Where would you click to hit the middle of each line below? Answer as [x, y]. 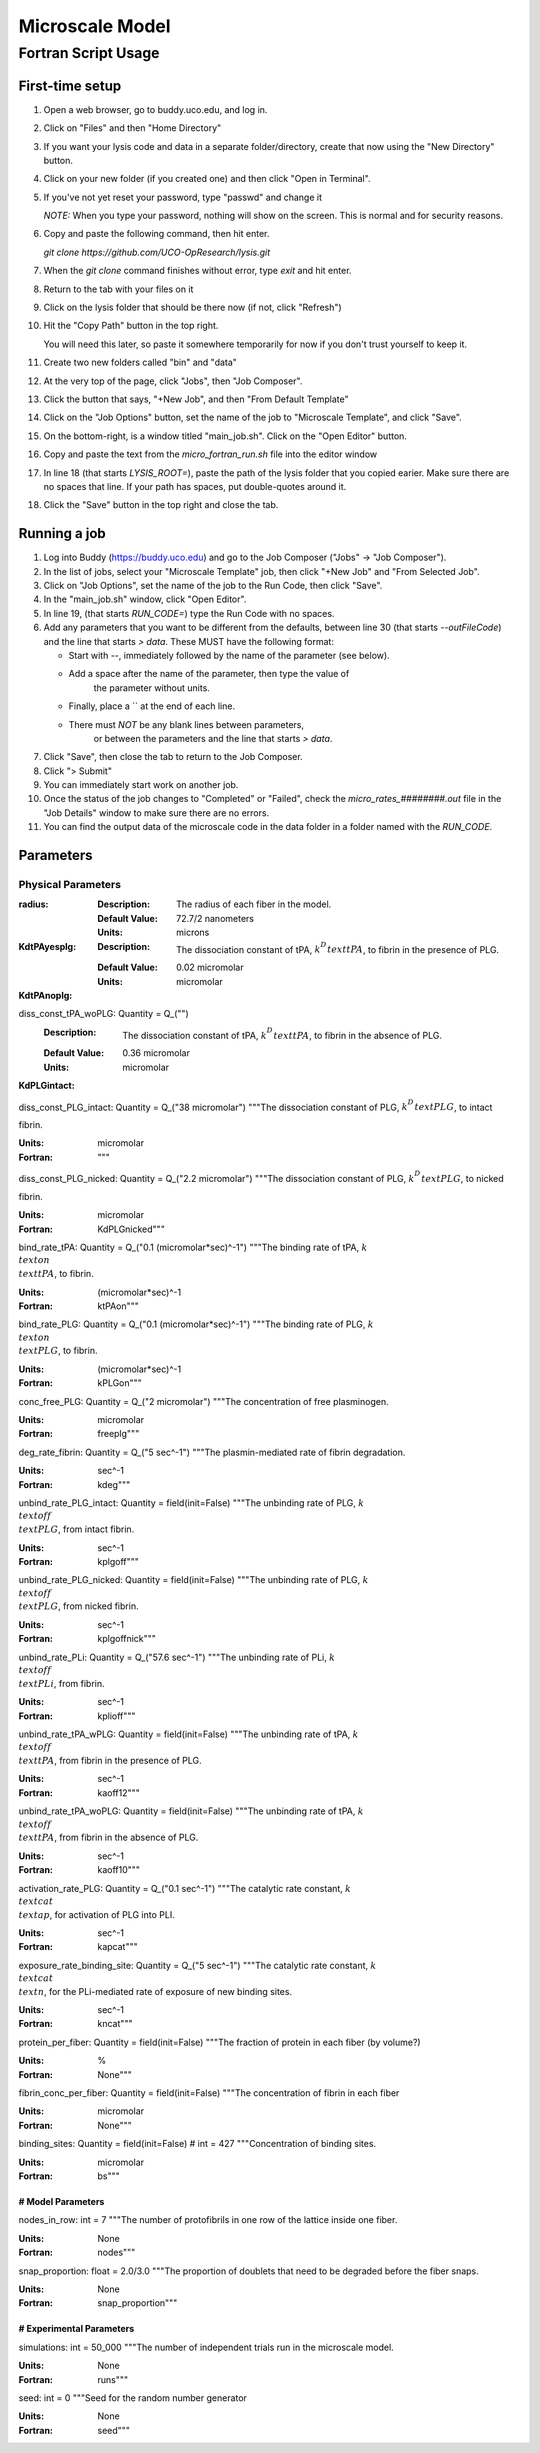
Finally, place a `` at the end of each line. [151, 706]
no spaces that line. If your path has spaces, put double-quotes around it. [195, 486]
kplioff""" [116, 1716]
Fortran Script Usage [89, 53]
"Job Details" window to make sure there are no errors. [156, 812]
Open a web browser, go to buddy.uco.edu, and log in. [155, 109]
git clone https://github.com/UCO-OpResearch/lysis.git [157, 252]
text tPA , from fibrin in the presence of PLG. [110, 1761]
